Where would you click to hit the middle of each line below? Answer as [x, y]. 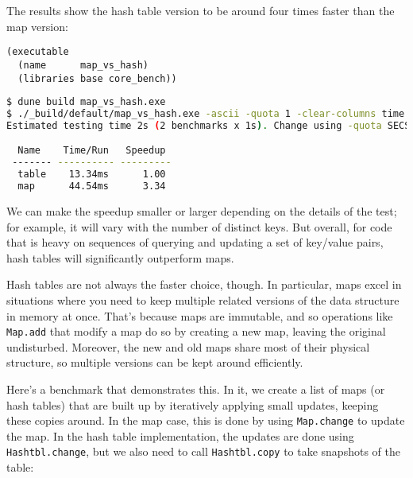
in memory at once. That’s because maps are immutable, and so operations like [200, 315]
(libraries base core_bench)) [97, 78]
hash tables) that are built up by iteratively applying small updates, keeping [193, 404]
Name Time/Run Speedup [92, 151]
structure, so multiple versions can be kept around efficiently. [155, 362]
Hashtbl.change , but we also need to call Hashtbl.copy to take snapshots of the [203, 451]
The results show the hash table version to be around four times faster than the [201, 10]
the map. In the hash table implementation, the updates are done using [180, 435]
